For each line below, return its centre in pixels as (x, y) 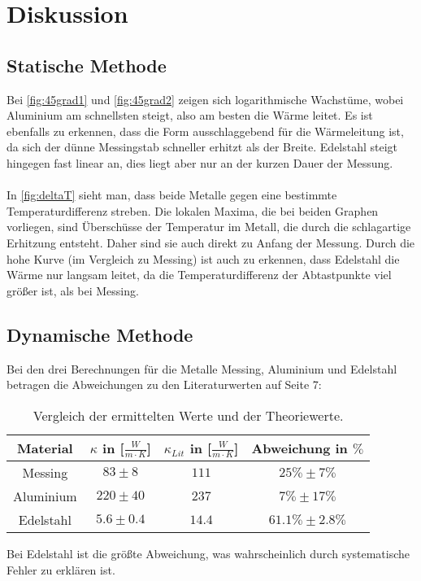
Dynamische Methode (100, 334)
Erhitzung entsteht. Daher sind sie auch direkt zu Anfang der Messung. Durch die (211, 242)
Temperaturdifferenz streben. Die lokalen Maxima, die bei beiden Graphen (193, 210)
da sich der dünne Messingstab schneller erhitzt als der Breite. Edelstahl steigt (202, 147)
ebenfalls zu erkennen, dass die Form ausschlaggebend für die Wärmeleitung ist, (205, 131)
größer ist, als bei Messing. (73, 290)
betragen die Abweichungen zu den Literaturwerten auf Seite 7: (164, 384)
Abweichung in (299, 448)
